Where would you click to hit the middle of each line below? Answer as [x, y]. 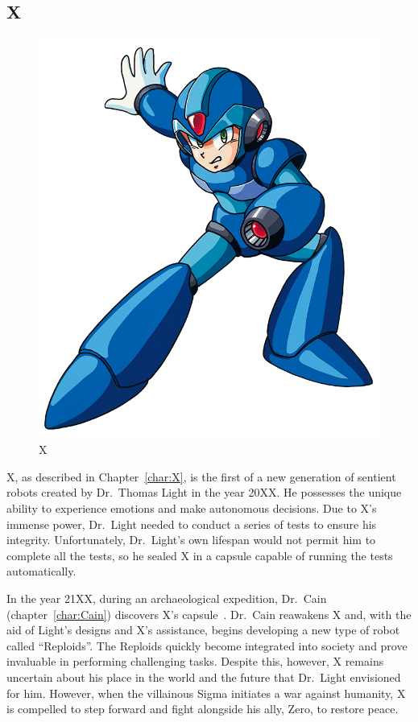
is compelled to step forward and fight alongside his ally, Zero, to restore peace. [203, 709]
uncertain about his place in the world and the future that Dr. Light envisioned [204, 677]
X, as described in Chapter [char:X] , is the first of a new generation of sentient [201, 476]
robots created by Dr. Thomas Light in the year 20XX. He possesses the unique [204, 492]
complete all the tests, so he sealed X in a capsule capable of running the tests [200, 555]
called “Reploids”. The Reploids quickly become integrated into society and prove [207, 645]
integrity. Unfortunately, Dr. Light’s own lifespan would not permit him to [191, 540]
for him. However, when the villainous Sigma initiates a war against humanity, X [206, 693]
